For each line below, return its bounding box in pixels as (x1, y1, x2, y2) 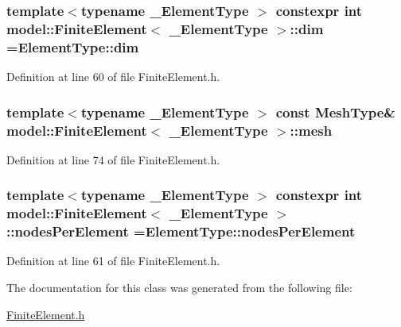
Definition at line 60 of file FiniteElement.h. (6, 68, 220, 85)
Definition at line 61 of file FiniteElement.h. (6, 252, 220, 269)
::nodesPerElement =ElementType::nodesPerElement (6, 221, 356, 241)
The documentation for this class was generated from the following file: (6, 279, 352, 296)
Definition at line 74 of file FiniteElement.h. (6, 151, 220, 167)
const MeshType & (275, 102, 395, 121)
